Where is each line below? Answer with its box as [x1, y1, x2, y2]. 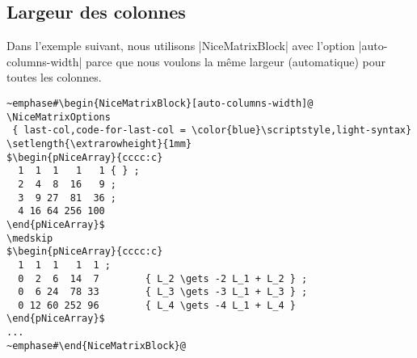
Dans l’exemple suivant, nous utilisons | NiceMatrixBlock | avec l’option [6, 37, 355, 54]
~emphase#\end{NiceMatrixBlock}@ [6, 339, 186, 352]
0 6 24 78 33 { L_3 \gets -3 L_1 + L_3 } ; [18, 286, 308, 298]
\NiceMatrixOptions [6, 111, 111, 123]
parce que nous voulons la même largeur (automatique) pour [86, 53, 386, 69]
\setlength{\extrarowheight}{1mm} [6, 137, 192, 150]
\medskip [6, 232, 53, 244]
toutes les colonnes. [6, 69, 102, 86]
